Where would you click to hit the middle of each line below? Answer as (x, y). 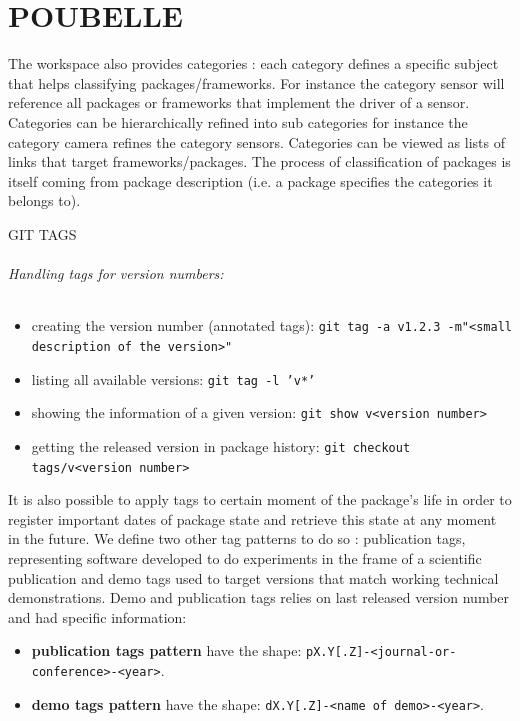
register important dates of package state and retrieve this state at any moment (252, 518)
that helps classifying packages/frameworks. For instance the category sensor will (256, 82)
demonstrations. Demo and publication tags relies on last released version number (259, 597)
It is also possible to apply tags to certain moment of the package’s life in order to (260, 499)
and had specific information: (97, 616)
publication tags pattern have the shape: (166, 650)
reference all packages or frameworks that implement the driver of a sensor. (239, 102)
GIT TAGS (42, 233)
